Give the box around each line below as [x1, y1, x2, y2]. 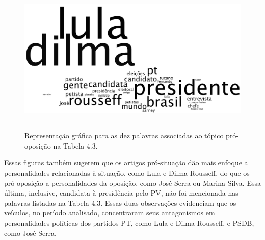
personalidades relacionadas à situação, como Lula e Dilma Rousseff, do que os [4, 167, 250, 178]
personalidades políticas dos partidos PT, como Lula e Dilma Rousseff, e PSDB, [4, 218, 254, 228]
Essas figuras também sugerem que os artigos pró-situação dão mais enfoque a [4, 157, 248, 168]
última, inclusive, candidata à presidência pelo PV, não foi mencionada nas [4, 187, 238, 198]
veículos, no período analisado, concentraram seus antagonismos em [4, 207, 215, 218]
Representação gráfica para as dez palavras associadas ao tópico [24, 130, 224, 141]
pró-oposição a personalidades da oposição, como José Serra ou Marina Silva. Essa [4, 177, 261, 188]
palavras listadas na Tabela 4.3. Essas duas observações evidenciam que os [4, 197, 236, 208]
